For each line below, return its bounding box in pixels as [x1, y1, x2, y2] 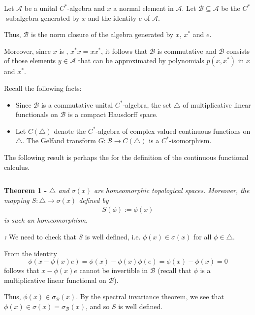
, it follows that [101, 45, 148, 56]
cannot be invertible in [79, 265, 148, 276]
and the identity [88, 12, 137, 23]
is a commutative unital [41, 99, 113, 110]
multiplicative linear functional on [4, 275, 106, 285]
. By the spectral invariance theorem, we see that [76, 291, 224, 302]
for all [193, 231, 212, 241]
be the [221, 3, 240, 13]
